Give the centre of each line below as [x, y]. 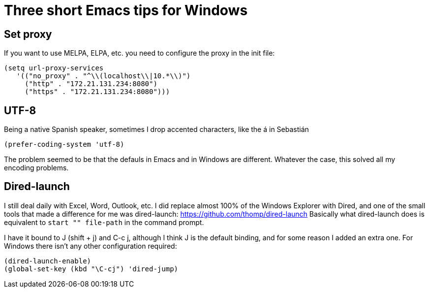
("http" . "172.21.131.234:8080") [91, 84]
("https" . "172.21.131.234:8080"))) [97, 92]
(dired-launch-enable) [48, 261]
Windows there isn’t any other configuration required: [91, 246]
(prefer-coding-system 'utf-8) [64, 145]
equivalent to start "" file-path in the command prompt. [104, 222]
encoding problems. [36, 168]
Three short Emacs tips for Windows [126, 10]
